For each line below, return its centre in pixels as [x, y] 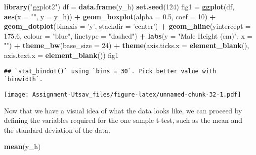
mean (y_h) [22, 146]
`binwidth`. [23, 79]
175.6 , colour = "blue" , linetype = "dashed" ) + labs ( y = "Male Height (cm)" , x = [128, 35]
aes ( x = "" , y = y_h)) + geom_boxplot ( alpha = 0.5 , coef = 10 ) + [110, 16]
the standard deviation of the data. [57, 129]
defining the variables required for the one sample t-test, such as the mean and [123, 120]
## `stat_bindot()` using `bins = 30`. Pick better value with [110, 71]
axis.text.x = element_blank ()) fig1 [62, 55]
